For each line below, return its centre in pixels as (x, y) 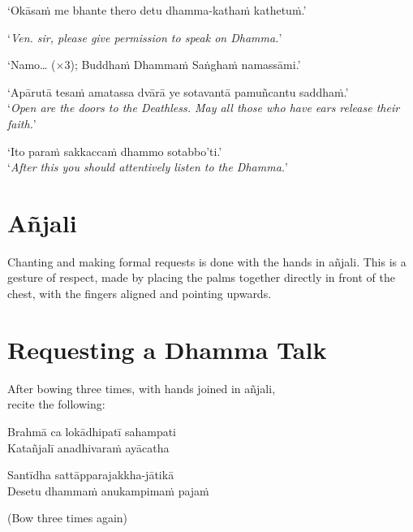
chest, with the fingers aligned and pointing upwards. (140, 294)
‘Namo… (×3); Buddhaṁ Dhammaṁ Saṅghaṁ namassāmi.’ (154, 65)
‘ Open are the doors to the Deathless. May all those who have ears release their (204, 108)
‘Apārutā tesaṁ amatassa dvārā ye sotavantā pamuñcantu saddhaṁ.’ (178, 91)
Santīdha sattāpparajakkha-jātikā (91, 475)
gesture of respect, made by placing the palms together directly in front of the (201, 277)
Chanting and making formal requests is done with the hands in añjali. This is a (207, 261)
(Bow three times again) (68, 518)
